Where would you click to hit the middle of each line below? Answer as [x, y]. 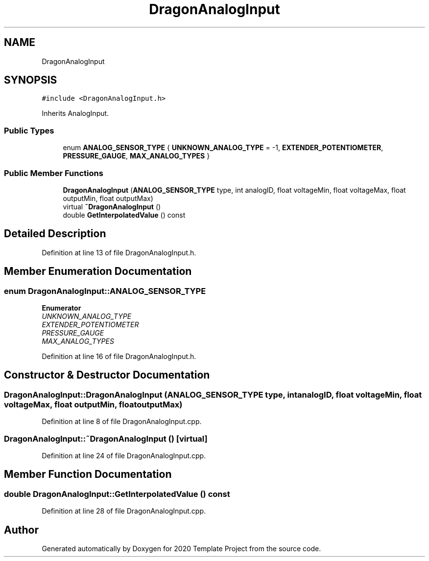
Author [21, 530]
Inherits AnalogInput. [75, 113]
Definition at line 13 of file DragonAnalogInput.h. [119, 252]
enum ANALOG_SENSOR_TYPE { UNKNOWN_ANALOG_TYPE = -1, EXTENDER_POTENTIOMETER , [223, 148]
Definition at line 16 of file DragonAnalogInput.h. [119, 356]
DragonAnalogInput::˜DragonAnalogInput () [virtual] [106, 438]
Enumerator [61, 308]
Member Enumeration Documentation [98, 271]
